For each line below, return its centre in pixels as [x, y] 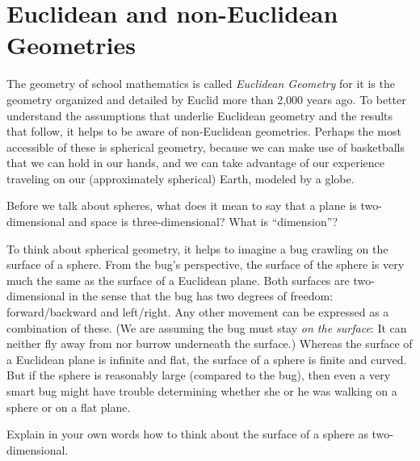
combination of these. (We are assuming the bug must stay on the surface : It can [207, 327]
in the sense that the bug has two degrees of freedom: [201, 296]
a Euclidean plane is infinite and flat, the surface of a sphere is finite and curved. [207, 359]
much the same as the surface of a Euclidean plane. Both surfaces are [178, 280]
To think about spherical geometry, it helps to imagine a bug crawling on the [197, 248]
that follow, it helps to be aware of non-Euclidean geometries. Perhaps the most [204, 131]
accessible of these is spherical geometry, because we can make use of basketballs [206, 147]
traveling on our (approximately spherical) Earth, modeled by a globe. [181, 178]
